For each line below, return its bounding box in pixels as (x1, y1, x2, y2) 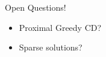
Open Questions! (5, 1, 66, 13)
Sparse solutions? (19, 41, 83, 53)
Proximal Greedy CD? (19, 21, 102, 33)
